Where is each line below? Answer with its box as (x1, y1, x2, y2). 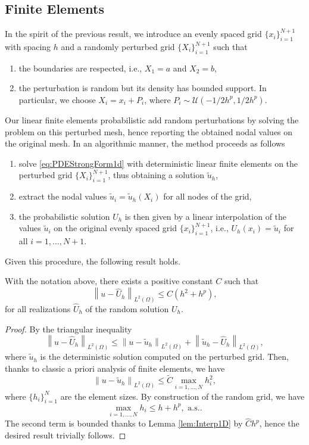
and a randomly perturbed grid (61, 41, 175, 52)
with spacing (5, 41, 51, 52)
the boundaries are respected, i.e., (18, 61, 142, 74)
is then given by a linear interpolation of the (124, 210, 287, 222)
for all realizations (5, 303, 71, 315)
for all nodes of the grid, (163, 190, 252, 203)
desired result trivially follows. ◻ (5, 429, 126, 441)
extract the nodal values (18, 190, 107, 203)
